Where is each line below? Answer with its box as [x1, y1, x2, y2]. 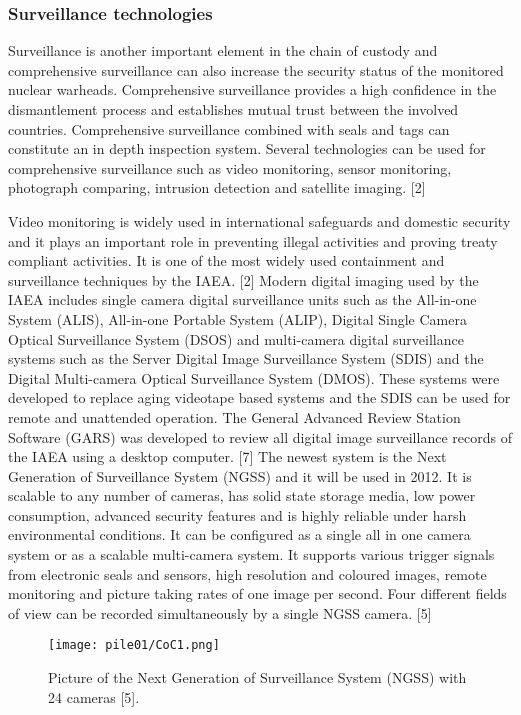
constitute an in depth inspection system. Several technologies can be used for [8, 138, 486, 159]
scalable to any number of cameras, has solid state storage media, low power [8, 485, 476, 506]
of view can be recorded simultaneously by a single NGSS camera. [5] [8, 602, 432, 623]
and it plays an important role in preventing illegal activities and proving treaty [8, 230, 498, 251]
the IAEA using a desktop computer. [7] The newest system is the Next [8, 446, 447, 467]
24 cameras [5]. [48, 686, 140, 707]
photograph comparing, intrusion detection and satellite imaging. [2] [8, 177, 426, 198]
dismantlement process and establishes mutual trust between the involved [8, 99, 459, 119]
